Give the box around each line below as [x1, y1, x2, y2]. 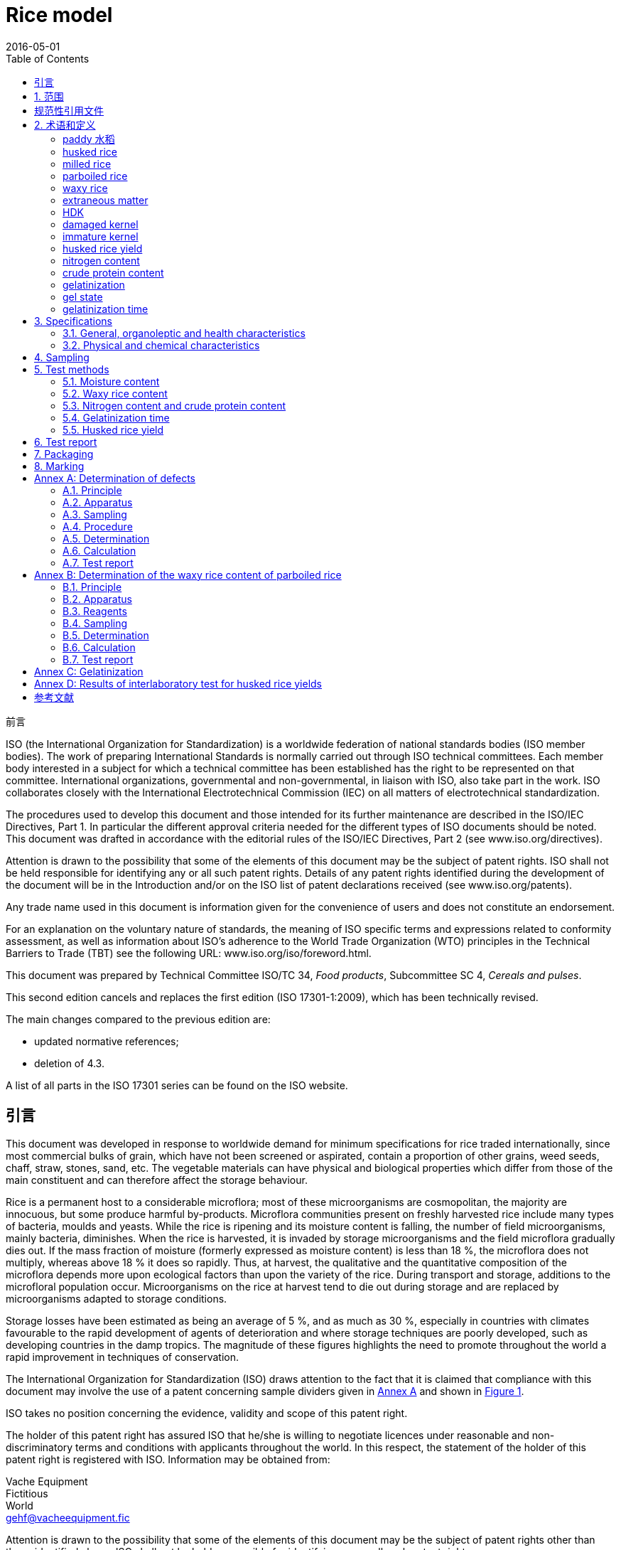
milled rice [63, 157, 112, 170]
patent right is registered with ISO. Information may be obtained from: [6, 1453, 330, 1465]
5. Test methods [34, 363, 109, 375]
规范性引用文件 [34, 104, 104, 117]
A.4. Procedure [63, 520, 133, 533]
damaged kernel [63, 218, 139, 230]
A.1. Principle [63, 483, 122, 496]
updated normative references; [34, 1035, 179, 1047]
